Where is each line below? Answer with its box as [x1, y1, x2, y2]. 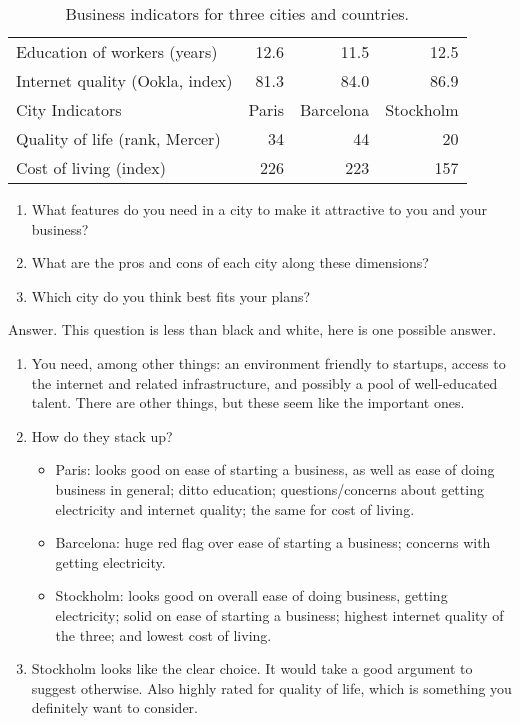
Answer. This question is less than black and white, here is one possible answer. [8, 319, 497, 340]
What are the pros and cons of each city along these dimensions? [31, 252, 429, 273]
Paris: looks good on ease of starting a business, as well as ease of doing [55, 459, 495, 480]
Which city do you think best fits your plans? [31, 285, 311, 306]
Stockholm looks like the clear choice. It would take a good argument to [31, 658, 473, 679]
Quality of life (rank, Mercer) [16, 127, 221, 150]
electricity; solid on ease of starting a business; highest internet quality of [55, 604, 504, 625]
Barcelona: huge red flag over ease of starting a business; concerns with [55, 532, 491, 553]
